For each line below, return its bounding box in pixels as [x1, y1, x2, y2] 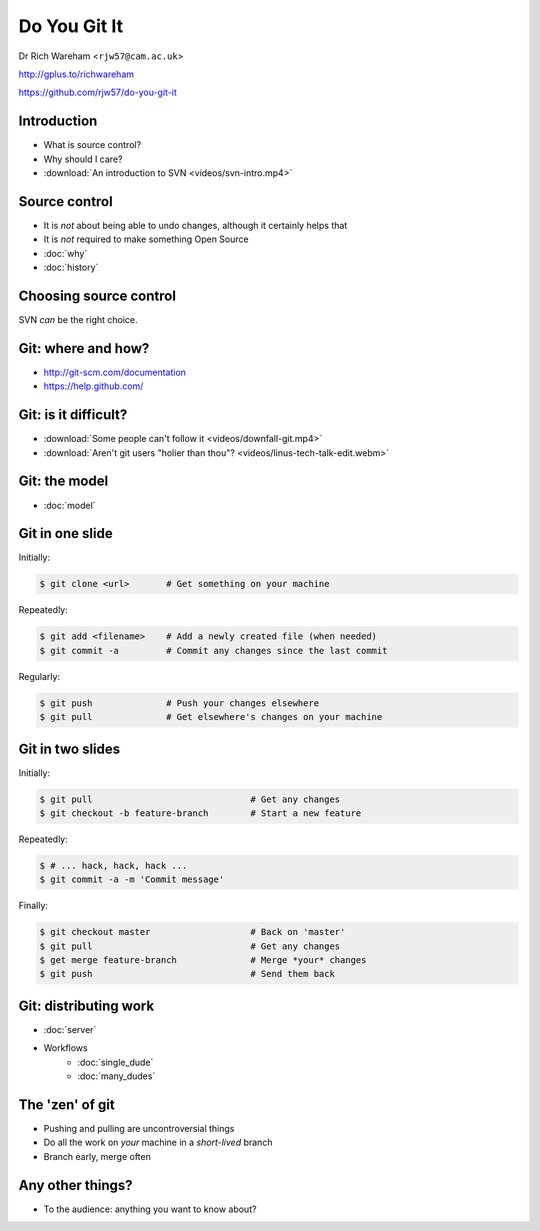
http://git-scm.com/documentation [43, 366, 187, 378]
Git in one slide [18, 525, 114, 542]
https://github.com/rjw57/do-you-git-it [18, 86, 177, 99]
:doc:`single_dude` [77, 1056, 154, 1068]
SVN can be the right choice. [18, 314, 139, 325]
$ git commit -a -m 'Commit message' [39, 874, 225, 885]
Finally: [18, 900, 49, 912]
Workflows [43, 1042, 89, 1054]
